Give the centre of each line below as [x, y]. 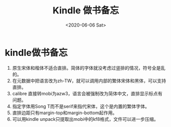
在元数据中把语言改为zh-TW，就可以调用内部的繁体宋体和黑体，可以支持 [89, 80]
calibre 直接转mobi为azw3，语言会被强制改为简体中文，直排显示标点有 [87, 93]
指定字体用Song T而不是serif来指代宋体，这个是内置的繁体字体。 [81, 106]
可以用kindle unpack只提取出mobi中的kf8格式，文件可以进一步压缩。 [85, 119]
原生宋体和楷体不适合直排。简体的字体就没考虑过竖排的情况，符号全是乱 [89, 68]
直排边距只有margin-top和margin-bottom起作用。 [65, 113]
